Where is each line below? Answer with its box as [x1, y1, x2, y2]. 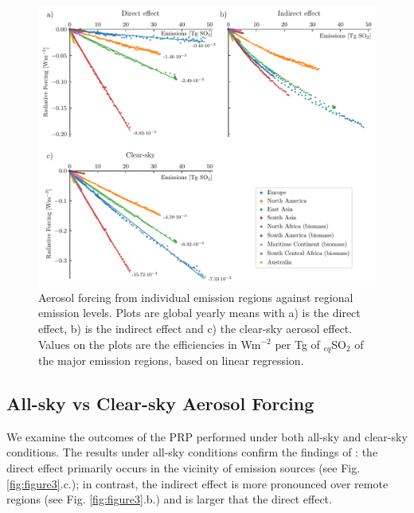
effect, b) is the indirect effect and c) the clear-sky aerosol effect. [38, 319, 353, 336]
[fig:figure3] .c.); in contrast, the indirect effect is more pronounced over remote [6, 475, 389, 491]
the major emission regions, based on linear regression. [38, 351, 304, 368]
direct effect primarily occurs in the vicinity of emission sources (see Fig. [6, 459, 361, 476]
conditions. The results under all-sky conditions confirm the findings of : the [6, 444, 378, 460]
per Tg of [275, 335, 320, 352]
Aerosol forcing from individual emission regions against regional [38, 288, 353, 305]
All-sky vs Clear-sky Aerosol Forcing [6, 390, 314, 415]
